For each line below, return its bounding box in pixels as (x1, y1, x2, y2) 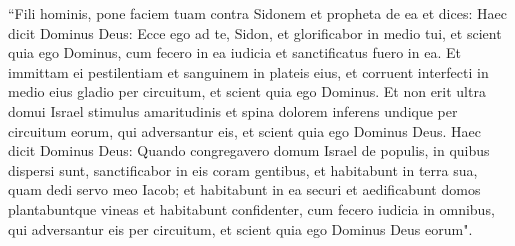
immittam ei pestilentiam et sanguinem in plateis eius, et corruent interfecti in (8, 61, 489, 82)
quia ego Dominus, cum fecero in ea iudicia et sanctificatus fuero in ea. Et (8, 42, 461, 63)
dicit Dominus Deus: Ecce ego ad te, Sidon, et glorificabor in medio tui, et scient (8, 22, 502, 43)
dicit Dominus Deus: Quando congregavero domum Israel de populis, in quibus (8, 140, 490, 161)
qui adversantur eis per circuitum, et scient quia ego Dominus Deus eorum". (8, 218, 473, 239)
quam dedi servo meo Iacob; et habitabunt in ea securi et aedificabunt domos (8, 179, 481, 200)
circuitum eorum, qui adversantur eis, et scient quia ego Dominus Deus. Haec (8, 120, 482, 141)
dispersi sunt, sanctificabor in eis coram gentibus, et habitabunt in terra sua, (8, 159, 478, 180)
